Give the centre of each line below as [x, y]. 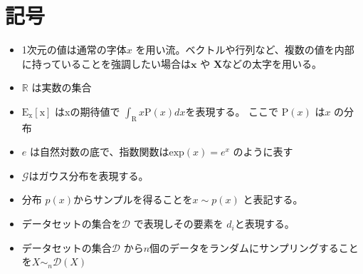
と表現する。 [264, 224]
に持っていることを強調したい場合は [106, 63]
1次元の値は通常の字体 [74, 50]
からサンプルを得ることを [133, 199]
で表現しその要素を [178, 224]
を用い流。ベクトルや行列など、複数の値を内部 [245, 50]
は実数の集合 [62, 87]
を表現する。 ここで [232, 111]
